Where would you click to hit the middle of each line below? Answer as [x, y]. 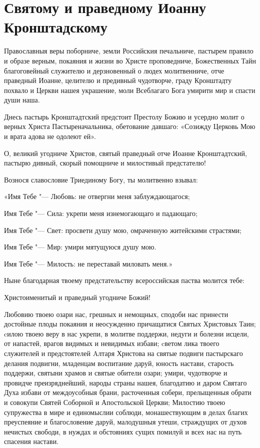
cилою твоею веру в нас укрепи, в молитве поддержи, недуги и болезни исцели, [126, 333]
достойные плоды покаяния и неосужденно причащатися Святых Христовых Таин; [130, 324]
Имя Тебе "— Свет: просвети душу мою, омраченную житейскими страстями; [123, 230]
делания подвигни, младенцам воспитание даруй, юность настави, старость [119, 363]
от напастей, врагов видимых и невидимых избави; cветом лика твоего [112, 343]
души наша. [22, 100]
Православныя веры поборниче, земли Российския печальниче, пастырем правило [129, 51]
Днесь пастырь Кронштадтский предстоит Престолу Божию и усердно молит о [124, 116]
